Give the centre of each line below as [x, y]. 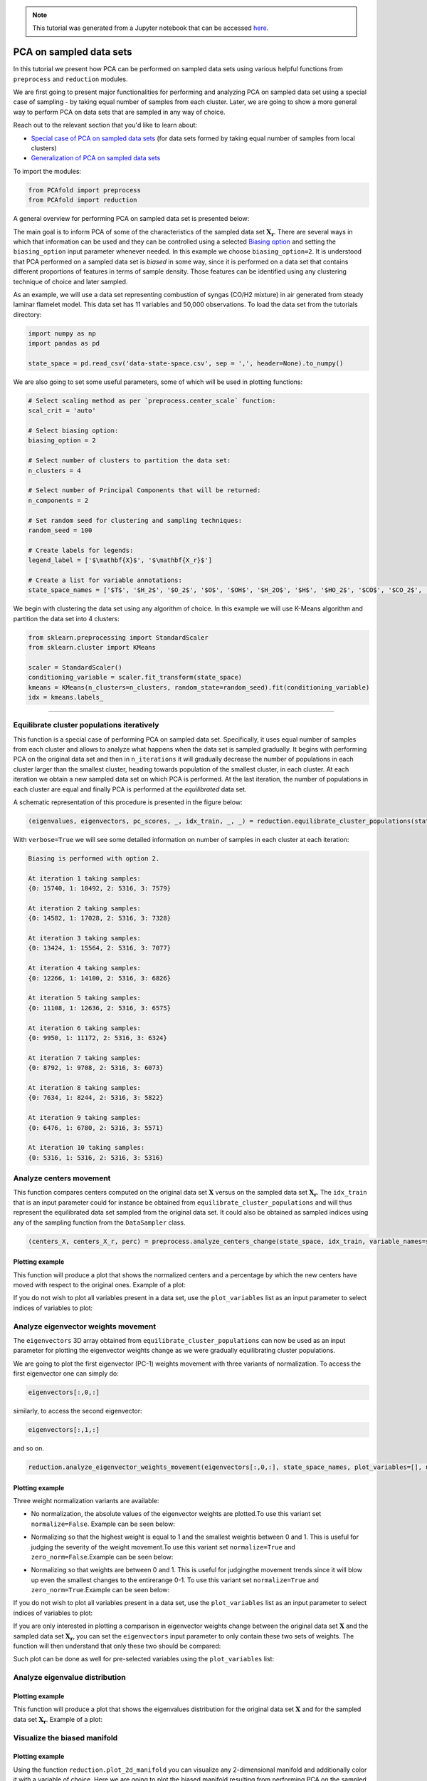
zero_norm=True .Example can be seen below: [100, 1590]
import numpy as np [62, 333]
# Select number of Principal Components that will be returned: [144, 490]
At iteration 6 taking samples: [85, 1028]
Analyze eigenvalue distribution [69, 1678]
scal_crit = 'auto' [62, 411]
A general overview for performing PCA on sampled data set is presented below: [131, 219]
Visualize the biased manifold [65, 1738]
